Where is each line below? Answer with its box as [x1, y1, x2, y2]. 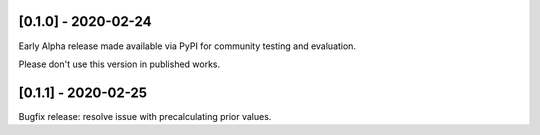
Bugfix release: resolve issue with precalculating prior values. [18, 110, 272, 122]
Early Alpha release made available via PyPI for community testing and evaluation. [18, 40, 357, 52]
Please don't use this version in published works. [18, 58, 221, 70]
